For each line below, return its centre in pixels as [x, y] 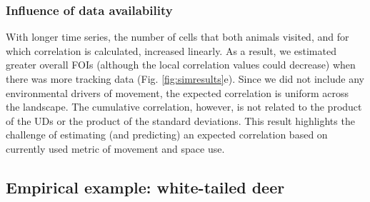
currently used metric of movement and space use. [115, 148]
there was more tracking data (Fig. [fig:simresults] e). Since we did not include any [185, 79]
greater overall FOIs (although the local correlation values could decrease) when [181, 65]
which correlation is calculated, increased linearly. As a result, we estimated [171, 50]
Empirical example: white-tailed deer [145, 187]
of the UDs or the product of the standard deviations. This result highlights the [180, 120]
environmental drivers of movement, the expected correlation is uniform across [177, 92]
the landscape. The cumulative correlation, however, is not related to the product [184, 107]
